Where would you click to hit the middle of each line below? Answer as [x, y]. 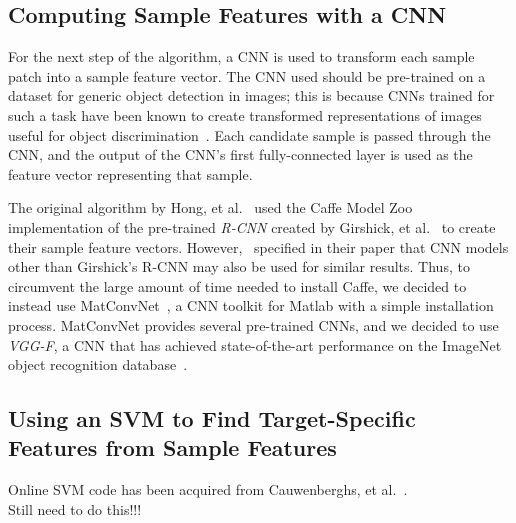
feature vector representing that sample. [130, 173]
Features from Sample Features [172, 447]
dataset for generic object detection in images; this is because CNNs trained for [251, 95]
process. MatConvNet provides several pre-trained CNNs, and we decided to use [253, 324]
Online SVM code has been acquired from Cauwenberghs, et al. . [208, 489]
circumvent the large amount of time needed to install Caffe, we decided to [237, 285]
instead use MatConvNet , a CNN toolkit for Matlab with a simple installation [251, 305]
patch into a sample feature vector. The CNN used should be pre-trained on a [247, 75]
